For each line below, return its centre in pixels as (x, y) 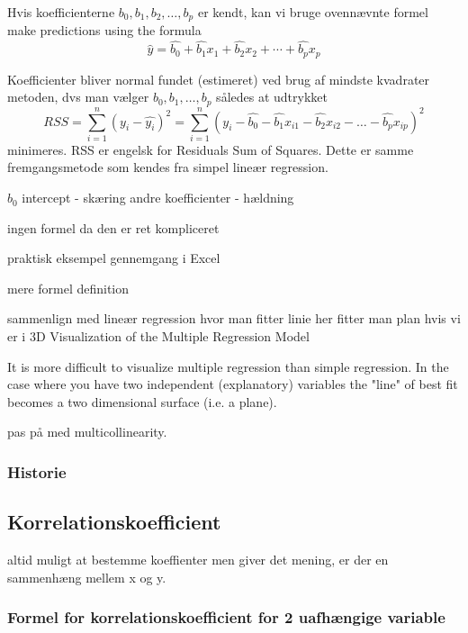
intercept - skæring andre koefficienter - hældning (158, 198)
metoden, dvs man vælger (78, 97)
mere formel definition (68, 288)
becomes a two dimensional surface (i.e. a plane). (142, 401)
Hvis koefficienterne (61, 12)
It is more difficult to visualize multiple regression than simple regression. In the (228, 366)
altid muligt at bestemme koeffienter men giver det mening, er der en (198, 560)
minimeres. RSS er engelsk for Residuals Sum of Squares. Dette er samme (211, 149)
